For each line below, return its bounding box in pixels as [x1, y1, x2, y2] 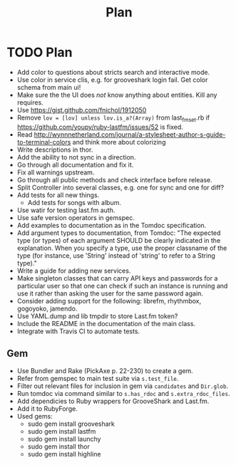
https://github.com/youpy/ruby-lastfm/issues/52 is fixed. [16, 122, 183, 131]
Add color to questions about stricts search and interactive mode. [16, 68, 210, 76]
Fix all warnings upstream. [16, 168, 95, 177]
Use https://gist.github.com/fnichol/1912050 [16, 105, 147, 114]
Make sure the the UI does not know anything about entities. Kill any [16, 90, 217, 99]
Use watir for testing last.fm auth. [16, 206, 116, 214]
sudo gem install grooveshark [27, 419, 115, 428]
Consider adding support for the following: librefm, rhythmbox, [16, 296, 201, 305]
